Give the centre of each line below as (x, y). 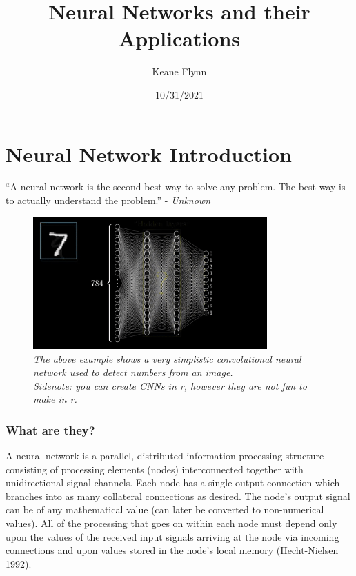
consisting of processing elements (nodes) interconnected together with (155, 469)
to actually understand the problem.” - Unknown (108, 200)
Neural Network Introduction (149, 153)
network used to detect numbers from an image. (133, 372)
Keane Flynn (179, 71)
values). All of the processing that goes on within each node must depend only (171, 523)
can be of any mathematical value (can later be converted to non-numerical (165, 509)
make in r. (55, 399)
